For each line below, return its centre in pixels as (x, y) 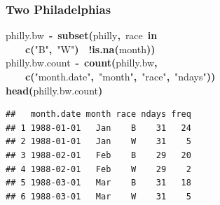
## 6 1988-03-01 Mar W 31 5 (98, 196)
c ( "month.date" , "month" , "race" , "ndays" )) (121, 76)
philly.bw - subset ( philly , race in (82, 35)
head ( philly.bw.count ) (54, 90)
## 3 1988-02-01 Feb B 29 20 (98, 155)
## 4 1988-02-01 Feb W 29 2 (98, 169)
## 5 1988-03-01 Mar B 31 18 (98, 183)
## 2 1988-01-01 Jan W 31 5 (98, 142)
